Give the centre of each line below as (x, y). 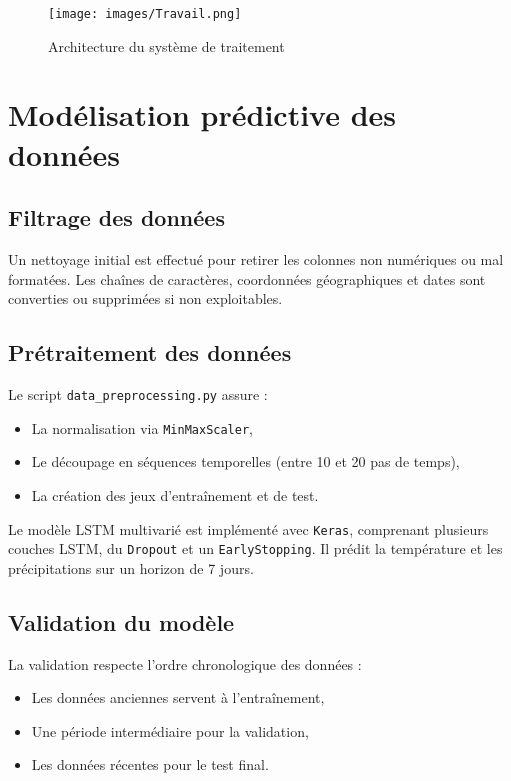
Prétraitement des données (150, 352)
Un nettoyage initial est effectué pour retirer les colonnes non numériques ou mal (256, 259)
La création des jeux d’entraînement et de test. (175, 494)
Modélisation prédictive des (202, 114)
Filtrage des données (116, 217)
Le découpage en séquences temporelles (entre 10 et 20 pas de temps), (245, 461)
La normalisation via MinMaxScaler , (142, 427)
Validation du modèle (121, 621)
